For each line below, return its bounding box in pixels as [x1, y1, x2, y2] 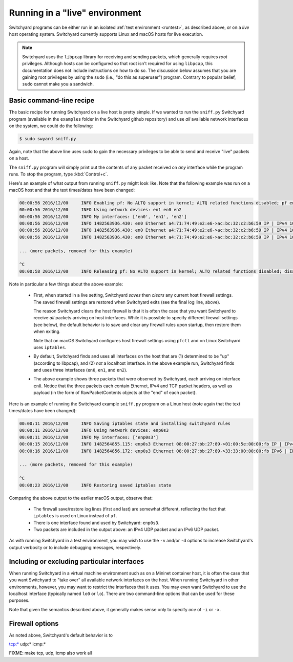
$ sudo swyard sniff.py [19, 136, 77, 141]
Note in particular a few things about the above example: [9, 281, 123, 287]
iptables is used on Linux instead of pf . [33, 513, 117, 519]
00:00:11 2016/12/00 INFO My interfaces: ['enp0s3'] [19, 434, 159, 440]
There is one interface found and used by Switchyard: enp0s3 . [33, 520, 160, 526]
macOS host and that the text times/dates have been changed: [9, 187, 135, 193]
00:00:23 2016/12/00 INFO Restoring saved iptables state [19, 482, 171, 488]
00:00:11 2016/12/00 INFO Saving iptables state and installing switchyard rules [19, 421, 230, 426]
